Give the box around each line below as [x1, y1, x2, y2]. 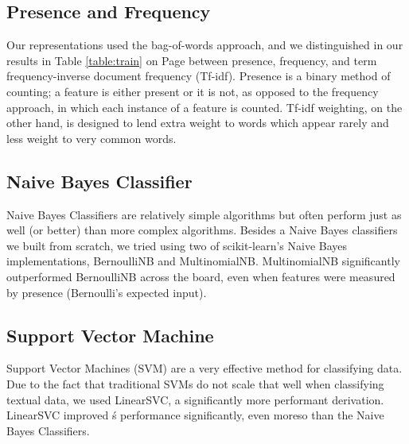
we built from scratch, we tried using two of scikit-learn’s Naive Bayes [6, 237, 348, 253]
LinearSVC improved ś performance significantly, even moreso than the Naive [6, 407, 384, 423]
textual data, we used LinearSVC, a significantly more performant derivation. [6, 391, 384, 407]
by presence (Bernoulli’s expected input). [6, 284, 207, 300]
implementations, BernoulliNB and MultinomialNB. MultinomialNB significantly [6, 253, 400, 269]
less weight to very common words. [6, 129, 177, 146]
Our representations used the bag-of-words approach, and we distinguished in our [6, 37, 403, 53]
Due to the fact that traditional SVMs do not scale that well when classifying [6, 375, 384, 392]
